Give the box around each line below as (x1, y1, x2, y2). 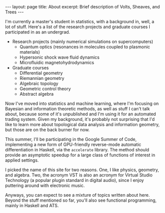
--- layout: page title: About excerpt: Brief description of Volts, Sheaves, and (5, 4, 160, 9)
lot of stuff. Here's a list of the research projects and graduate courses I (5, 24, 150, 30)
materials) (19, 49, 40, 55)
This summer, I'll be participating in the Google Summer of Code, (5, 137, 137, 142)
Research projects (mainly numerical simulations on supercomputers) (12, 38, 154, 44)
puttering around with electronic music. (5, 182, 85, 188)
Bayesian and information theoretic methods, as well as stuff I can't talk (5, 106, 150, 111)
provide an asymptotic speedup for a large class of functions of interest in (5, 152, 155, 158)
